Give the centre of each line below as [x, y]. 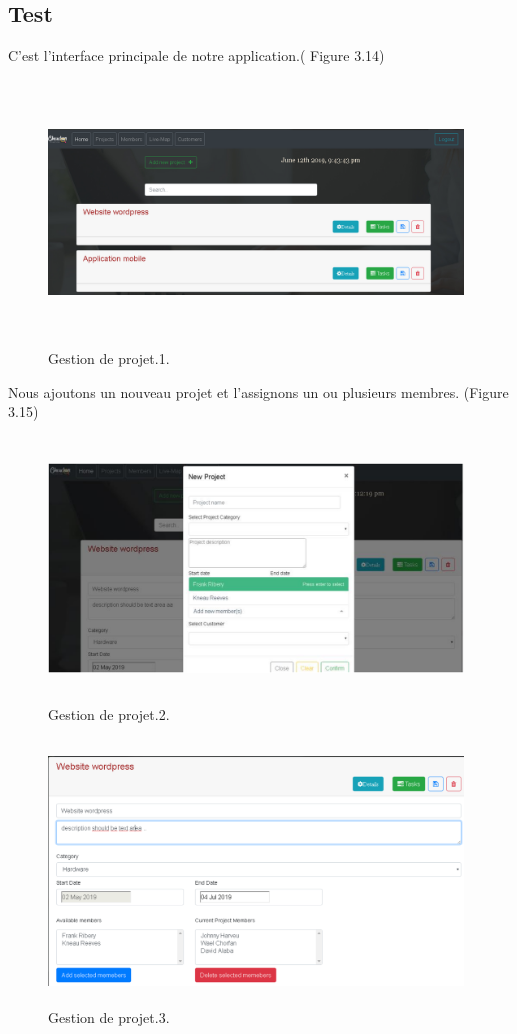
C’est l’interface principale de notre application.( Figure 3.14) [196, 55]
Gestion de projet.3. [109, 1016]
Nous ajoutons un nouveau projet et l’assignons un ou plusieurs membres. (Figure [258, 391]
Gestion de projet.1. [109, 357]
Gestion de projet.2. [109, 713]
